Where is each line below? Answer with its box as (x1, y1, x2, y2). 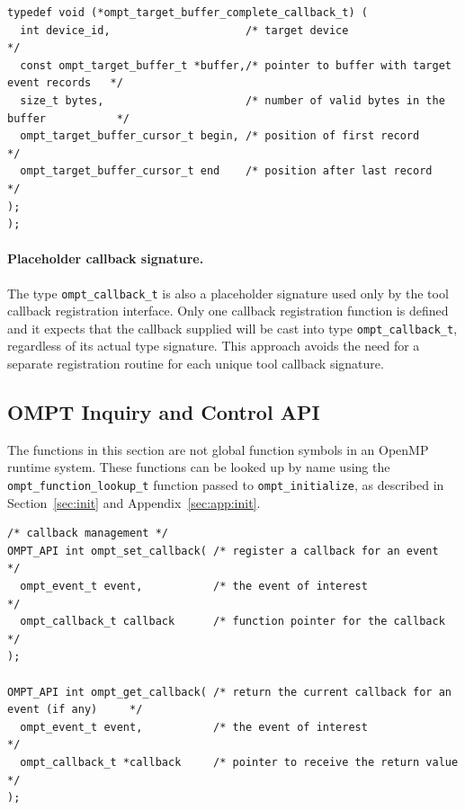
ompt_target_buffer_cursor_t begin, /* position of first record (20, 129, 420, 143)
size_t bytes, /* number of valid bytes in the (20, 93, 445, 107)
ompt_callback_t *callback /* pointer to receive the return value (20, 755, 459, 769)
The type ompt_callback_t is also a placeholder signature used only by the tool (7, 283, 449, 302)
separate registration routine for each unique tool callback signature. (7, 354, 384, 373)
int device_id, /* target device (20, 23, 349, 37)
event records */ (7, 76, 123, 90)
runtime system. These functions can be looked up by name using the (7, 458, 390, 476)
